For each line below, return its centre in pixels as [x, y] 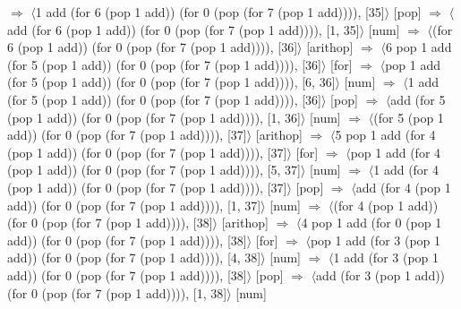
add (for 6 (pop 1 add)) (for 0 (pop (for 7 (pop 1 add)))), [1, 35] [184, 29]
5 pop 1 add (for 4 [385, 135]
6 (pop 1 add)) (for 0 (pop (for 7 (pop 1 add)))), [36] [153, 47]
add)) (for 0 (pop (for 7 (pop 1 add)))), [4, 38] [134, 257]
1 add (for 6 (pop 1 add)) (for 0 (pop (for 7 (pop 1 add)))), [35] [210, 12]
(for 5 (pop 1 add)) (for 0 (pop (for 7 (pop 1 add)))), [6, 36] [171, 82]
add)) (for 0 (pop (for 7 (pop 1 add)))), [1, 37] [134, 205]
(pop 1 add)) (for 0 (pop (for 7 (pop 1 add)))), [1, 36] [154, 117]
